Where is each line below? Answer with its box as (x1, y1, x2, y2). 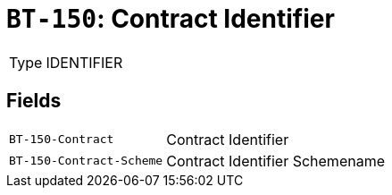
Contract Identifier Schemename (166, 151, 385, 170)
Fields (6, 89, 62, 113)
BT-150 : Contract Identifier (6, 4, 335, 34)
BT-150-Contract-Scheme (9, 154, 163, 168)
